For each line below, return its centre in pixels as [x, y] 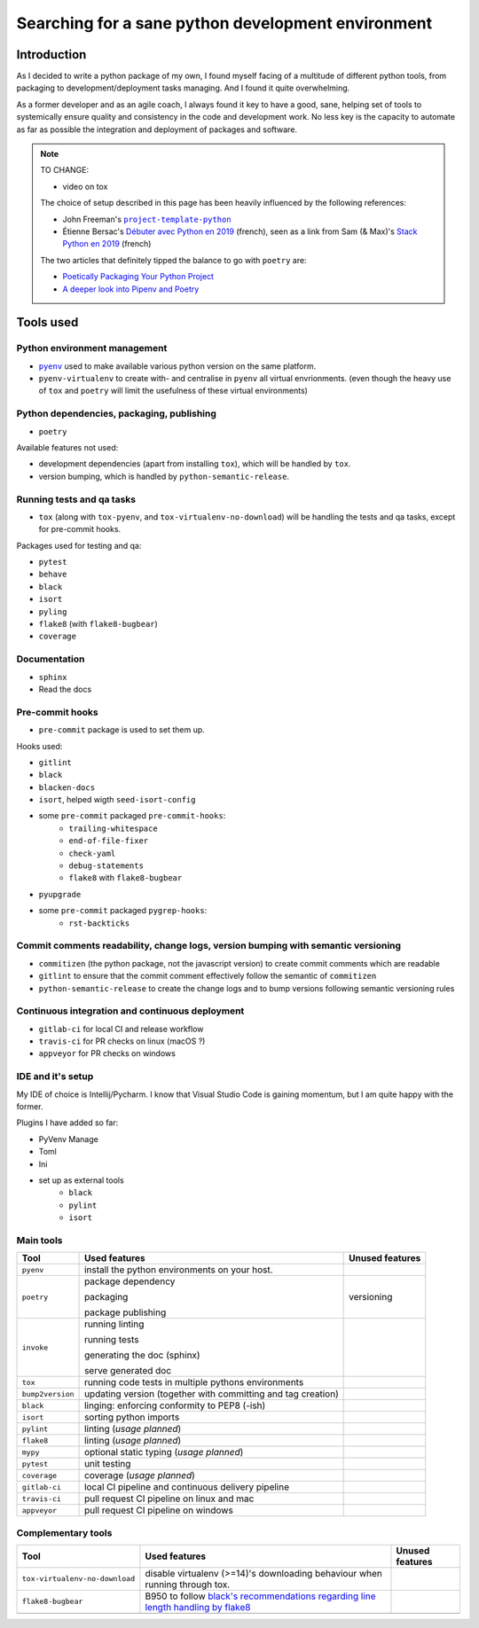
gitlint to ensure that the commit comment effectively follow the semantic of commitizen [208, 976]
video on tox [85, 186]
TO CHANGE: [64, 170]
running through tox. [188, 1585]
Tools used [47, 322]
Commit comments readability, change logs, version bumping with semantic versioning [209, 946]
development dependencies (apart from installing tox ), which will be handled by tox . [195, 464]
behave [53, 575]
